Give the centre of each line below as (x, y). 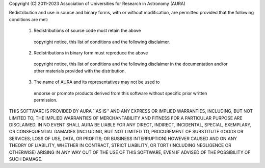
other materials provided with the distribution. (80, 71)
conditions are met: (29, 19)
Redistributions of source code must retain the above (87, 31)
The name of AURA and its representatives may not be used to (97, 82)
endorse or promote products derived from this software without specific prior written (120, 93)
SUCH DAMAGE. (26, 159)
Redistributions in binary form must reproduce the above (91, 53)
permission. (45, 100)
